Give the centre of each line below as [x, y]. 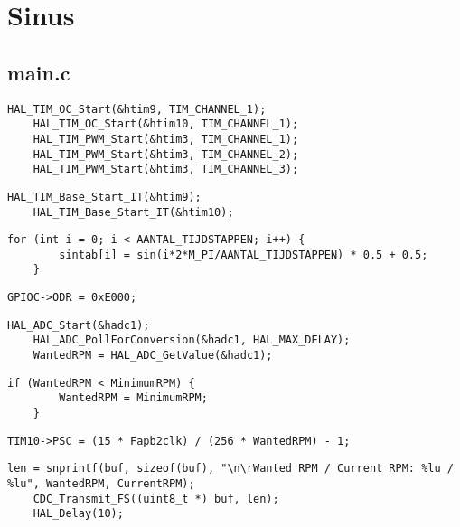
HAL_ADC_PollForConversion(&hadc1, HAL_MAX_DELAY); [192, 340]
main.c [39, 72]
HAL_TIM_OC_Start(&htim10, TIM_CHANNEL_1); [166, 124]
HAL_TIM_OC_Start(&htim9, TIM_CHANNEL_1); [137, 109]
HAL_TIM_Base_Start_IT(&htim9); [104, 197]
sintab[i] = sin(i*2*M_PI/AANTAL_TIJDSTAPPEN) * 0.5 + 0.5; [244, 254]
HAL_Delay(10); [78, 514]
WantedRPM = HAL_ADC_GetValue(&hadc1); [153, 356]
